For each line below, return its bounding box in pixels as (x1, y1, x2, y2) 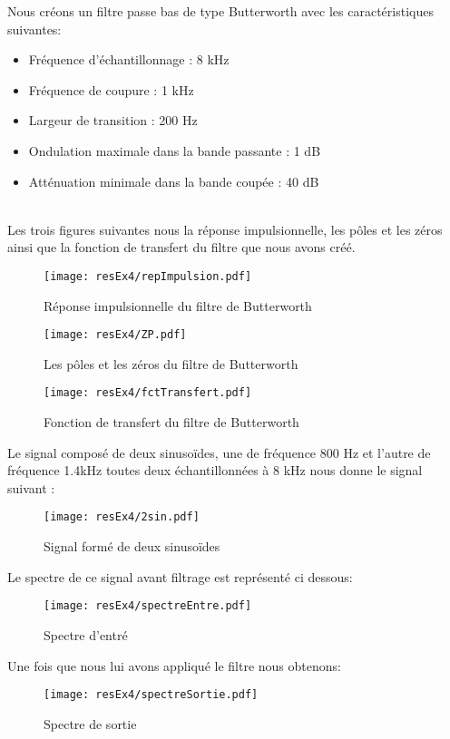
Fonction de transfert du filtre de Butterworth (44, 413, 299, 432)
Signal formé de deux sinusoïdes (44, 537, 220, 556)
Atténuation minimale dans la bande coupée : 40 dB (28, 171, 319, 190)
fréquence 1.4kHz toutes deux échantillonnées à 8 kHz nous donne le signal (7, 461, 423, 480)
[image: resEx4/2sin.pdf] (44, 510, 200, 524)
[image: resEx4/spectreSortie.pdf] (44, 688, 259, 702)
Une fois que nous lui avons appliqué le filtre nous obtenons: (7, 656, 341, 675)
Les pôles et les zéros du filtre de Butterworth (44, 354, 298, 373)
